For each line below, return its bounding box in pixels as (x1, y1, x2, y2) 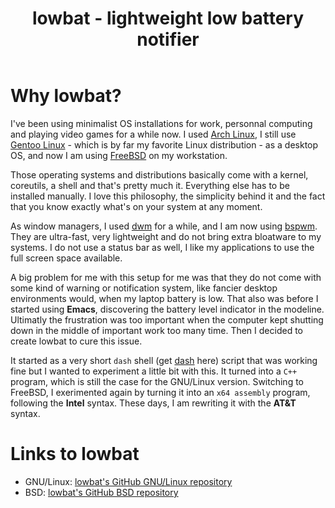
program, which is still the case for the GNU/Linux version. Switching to (10, 375, 304, 387)
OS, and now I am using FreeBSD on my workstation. (10, 149, 228, 161)
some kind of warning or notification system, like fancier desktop (10, 282, 278, 294)
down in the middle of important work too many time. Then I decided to (10, 324, 303, 336)
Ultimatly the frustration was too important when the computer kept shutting (10, 313, 324, 326)
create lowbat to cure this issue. (10, 335, 143, 347)
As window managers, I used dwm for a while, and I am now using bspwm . (10, 220, 318, 232)
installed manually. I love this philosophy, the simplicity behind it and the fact (10, 190, 326, 202)
